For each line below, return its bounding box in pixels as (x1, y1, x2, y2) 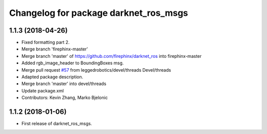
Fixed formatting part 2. (21, 40, 70, 45)
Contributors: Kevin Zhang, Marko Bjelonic (21, 94, 108, 101)
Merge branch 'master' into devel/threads (21, 81, 106, 87)
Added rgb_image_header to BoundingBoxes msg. (21, 60, 124, 66)
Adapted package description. (21, 74, 84, 80)
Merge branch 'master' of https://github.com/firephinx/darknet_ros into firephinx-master (21, 53, 202, 59)
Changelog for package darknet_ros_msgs (9, 7, 188, 18)
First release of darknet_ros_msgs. (21, 121, 92, 127)
